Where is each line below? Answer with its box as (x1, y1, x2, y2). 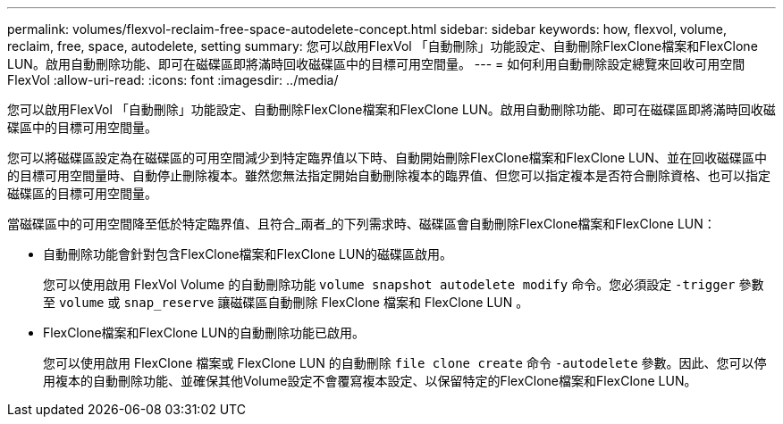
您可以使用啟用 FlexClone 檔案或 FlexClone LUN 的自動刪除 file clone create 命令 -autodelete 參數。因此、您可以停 (43, 355, 767, 370)
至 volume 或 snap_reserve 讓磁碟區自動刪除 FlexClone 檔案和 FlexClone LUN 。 (43, 295, 529, 310)
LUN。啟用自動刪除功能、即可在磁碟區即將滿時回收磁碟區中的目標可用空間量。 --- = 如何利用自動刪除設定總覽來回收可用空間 (7, 56, 745, 71)
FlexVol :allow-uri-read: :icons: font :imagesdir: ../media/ (7, 72, 339, 87)
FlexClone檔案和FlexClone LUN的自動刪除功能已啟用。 (43, 325, 366, 340)
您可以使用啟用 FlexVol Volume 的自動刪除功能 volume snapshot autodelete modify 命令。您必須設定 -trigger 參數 (43, 277, 764, 292)
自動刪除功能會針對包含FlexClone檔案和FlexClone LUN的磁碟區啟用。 (43, 246, 452, 262)
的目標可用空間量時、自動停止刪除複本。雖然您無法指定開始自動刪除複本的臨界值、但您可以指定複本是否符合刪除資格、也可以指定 (7, 168, 770, 183)
